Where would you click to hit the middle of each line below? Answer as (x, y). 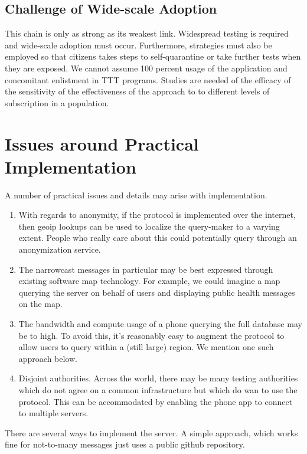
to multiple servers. (53, 413)
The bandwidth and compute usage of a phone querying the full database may (160, 324)
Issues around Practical (102, 143)
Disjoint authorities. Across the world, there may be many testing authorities (158, 378)
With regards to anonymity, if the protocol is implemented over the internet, (157, 215)
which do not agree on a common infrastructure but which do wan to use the (158, 389)
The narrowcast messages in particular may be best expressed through (146, 269)
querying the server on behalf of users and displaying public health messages (157, 292)
